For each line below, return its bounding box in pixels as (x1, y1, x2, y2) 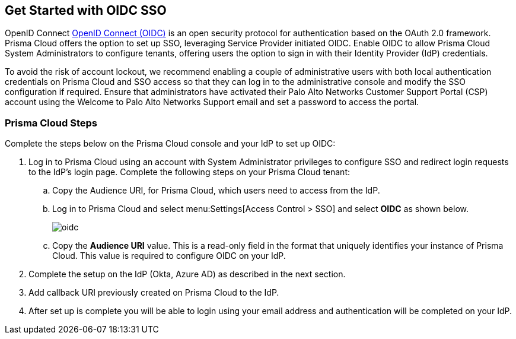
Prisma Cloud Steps (5, 116, 97, 129)
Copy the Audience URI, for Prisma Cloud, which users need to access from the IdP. (52, 185, 380, 196)
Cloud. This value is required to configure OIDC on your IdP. (52, 251, 286, 261)
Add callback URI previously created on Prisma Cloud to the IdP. (28, 287, 279, 298)
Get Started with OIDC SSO (5, 3, 167, 18)
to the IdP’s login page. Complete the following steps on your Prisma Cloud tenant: (28, 167, 351, 178)
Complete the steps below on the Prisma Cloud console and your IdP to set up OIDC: (5, 138, 336, 149)
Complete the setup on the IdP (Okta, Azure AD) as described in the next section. (28, 269, 346, 280)
